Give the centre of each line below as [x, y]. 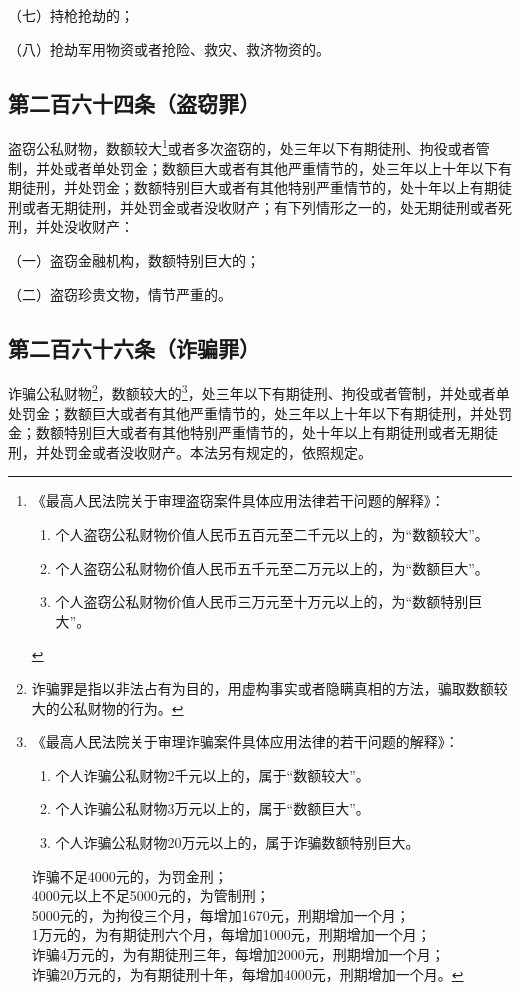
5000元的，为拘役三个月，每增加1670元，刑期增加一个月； [220, 914]
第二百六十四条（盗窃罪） [134, 102]
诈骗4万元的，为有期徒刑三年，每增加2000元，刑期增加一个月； [238, 953]
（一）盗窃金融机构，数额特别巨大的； [134, 260]
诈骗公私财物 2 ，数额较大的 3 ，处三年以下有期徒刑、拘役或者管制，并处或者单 [259, 392]
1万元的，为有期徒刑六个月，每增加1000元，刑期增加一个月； [231, 934]
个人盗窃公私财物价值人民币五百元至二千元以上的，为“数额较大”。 [272, 534]
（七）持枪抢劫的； [71, 15]
